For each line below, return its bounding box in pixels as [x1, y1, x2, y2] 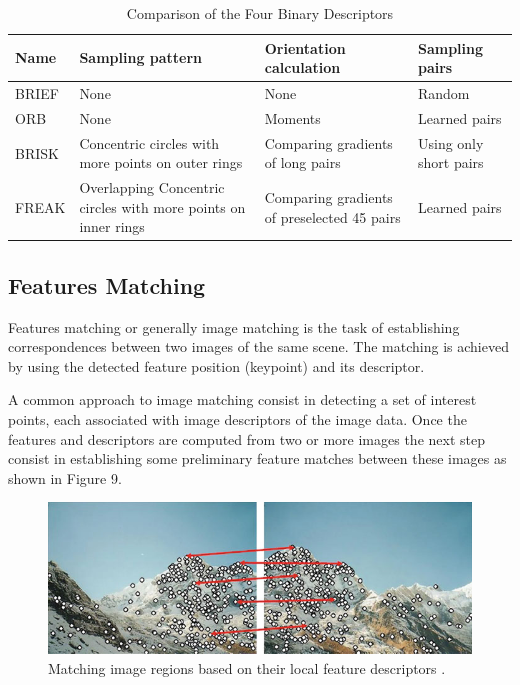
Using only [417, 132, 484, 153]
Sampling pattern [79, 47, 203, 68]
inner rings [79, 216, 145, 237]
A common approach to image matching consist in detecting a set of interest [8, 389, 477, 410]
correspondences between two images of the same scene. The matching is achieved [8, 336, 509, 357]
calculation [264, 57, 341, 78]
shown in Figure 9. [8, 467, 122, 488]
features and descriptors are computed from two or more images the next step [8, 428, 485, 449]
